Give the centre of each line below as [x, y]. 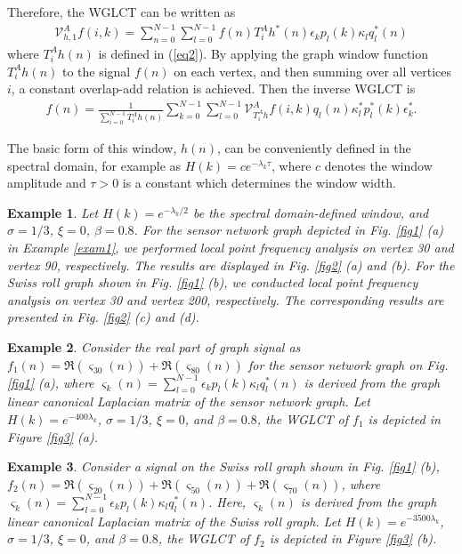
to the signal [96, 71]
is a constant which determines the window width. [259, 183]
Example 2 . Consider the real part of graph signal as [154, 347]
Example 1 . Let [53, 212]
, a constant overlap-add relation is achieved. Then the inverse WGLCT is [213, 88]
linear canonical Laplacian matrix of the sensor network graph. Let [189, 401]
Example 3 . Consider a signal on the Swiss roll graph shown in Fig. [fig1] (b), [223, 466]
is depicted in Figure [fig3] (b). [353, 538]
